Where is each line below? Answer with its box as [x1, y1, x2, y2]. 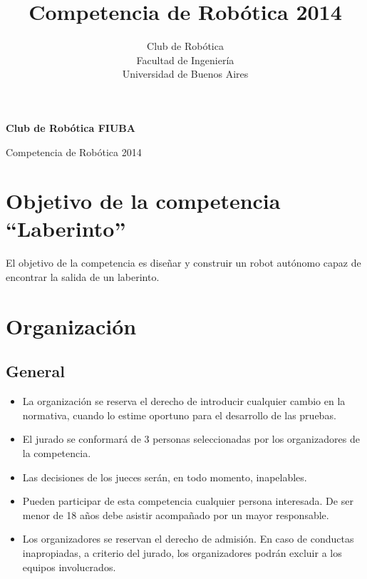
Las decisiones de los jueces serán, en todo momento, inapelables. [22, 469, 307, 484]
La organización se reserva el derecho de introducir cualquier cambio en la [22, 394, 346, 409]
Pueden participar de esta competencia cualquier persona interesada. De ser [22, 493, 353, 508]
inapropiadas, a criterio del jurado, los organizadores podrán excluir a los [22, 545, 342, 560]
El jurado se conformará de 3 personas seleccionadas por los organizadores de [22, 431, 360, 446]
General [6, 360, 65, 382]
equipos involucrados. [22, 559, 116, 574]
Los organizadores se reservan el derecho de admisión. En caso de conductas [22, 531, 354, 546]
